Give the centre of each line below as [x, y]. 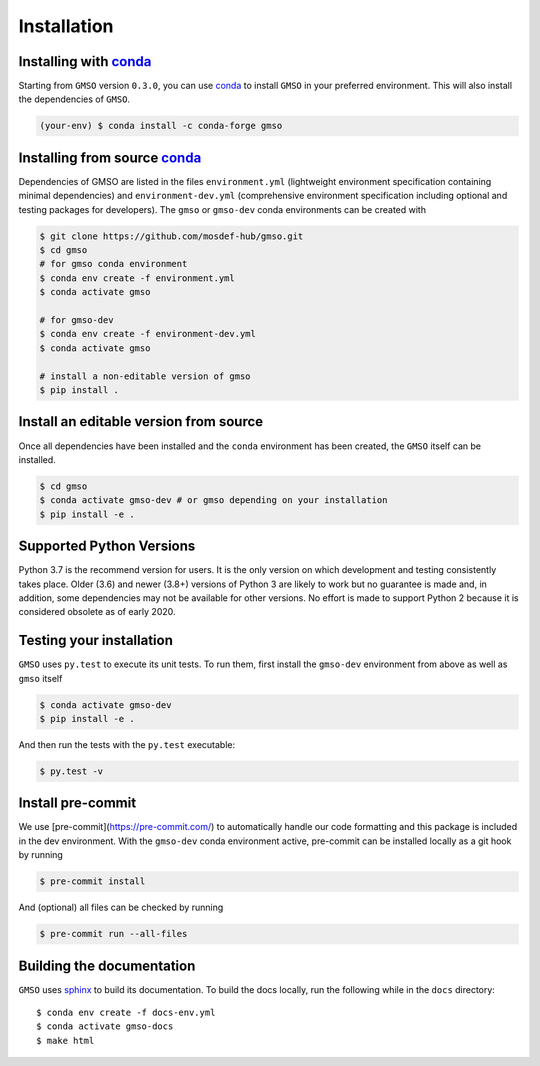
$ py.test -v [71, 771]
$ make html [65, 1040]
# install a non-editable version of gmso [145, 376]
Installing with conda [85, 61]
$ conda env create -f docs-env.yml [126, 1013]
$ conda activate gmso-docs [105, 1026]
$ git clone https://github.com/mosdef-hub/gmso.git [171, 236]
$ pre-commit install [92, 881]
